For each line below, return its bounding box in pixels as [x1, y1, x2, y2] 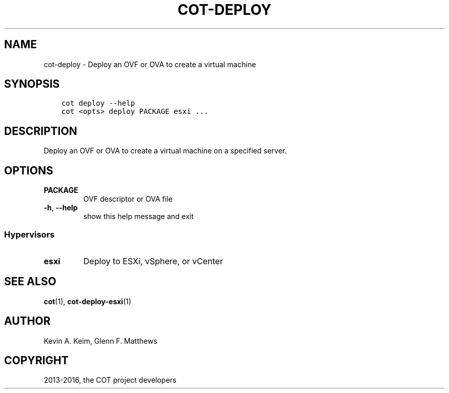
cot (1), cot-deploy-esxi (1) [44, 297, 132, 306]
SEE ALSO [4, 275, 56, 288]
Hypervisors [4, 229, 55, 240]
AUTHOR [4, 315, 51, 328]
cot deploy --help [61, 99, 135, 108]
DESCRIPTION [4, 124, 77, 137]
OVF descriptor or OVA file [83, 194, 173, 204]
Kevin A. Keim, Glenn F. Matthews [44, 336, 157, 345]
